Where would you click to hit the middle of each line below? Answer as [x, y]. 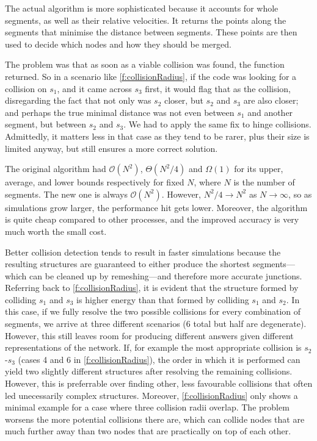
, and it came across [94, 88]
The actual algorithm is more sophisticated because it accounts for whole [142, 8]
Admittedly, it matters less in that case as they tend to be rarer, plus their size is [157, 136]
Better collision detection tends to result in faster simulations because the [143, 252]
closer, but [184, 100]
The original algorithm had [56, 169]
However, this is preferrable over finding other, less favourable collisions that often [159, 383]
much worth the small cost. [56, 231]
